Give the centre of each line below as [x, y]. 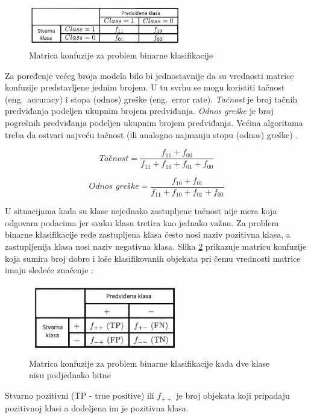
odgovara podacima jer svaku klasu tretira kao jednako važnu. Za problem [142, 222]
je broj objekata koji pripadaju [233, 395]
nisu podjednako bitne [70, 375]
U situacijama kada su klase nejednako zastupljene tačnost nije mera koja [141, 211]
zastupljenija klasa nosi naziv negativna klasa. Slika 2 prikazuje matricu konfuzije [156, 246]
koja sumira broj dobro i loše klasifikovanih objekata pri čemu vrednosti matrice [153, 258]
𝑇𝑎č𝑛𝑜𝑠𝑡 [114, 158]
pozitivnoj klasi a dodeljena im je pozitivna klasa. [97, 407]
